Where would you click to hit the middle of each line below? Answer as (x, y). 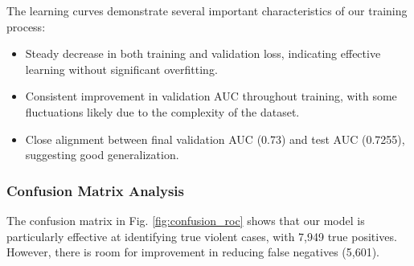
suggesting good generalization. (102, 155)
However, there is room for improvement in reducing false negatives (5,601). (193, 252)
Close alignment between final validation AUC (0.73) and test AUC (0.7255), (215, 139)
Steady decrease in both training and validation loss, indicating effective (203, 53)
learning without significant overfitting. (121, 69)
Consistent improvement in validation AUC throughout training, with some (211, 96)
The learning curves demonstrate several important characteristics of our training (207, 10)
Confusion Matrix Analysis (95, 190)
